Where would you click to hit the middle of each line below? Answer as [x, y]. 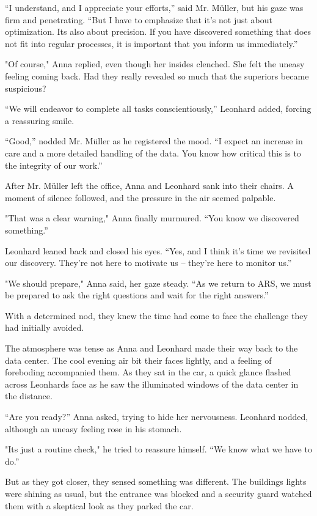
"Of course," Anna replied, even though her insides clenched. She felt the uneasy [155, 64]
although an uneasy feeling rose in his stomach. [93, 428]
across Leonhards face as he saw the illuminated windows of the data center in [152, 384]
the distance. [29, 396]
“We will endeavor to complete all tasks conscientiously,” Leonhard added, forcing [158, 109]
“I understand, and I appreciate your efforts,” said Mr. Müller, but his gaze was [154, 7]
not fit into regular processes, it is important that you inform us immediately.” [151, 43]
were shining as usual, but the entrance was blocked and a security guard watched [158, 493]
